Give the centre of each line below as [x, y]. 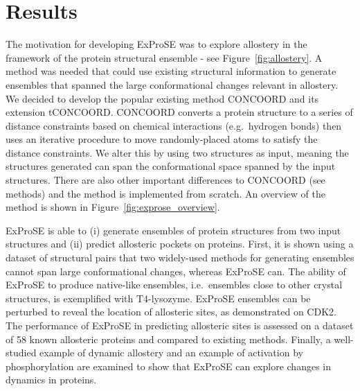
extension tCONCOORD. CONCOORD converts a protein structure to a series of [179, 112]
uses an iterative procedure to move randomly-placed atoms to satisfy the [162, 139]
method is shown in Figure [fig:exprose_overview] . [113, 207]
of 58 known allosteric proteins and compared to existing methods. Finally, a [168, 339]
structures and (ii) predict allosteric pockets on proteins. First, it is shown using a [180, 244]
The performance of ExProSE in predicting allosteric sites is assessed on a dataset [180, 325]
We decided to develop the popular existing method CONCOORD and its [162, 98]
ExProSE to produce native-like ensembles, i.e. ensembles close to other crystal [174, 285]
